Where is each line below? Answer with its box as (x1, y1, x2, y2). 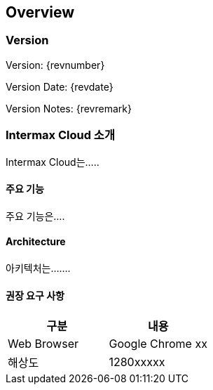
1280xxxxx (109, 355, 165, 370)
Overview (6, 4, 75, 21)
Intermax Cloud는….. (6, 155, 99, 168)
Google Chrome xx (109, 337, 207, 351)
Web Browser (8, 337, 78, 351)
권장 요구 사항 (6, 289, 64, 301)
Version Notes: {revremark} (6, 102, 132, 115)
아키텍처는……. (6, 261, 71, 274)
